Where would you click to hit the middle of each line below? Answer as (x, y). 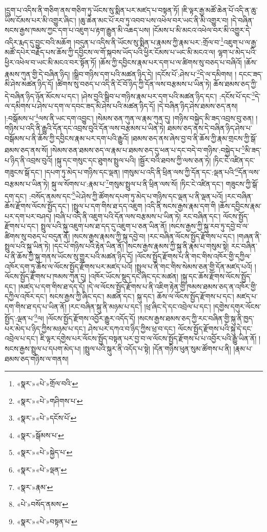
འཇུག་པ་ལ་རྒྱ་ (241, 42)
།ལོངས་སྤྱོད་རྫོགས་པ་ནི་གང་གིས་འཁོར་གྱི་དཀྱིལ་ (193, 256)
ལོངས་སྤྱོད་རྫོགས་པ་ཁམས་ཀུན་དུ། (46, 276)
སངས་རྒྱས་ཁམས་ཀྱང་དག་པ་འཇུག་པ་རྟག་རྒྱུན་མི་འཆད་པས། (78, 30)
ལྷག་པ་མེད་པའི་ (237, 52)
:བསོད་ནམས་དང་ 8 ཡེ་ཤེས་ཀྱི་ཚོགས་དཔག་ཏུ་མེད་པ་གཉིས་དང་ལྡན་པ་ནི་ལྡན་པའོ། (126, 195)
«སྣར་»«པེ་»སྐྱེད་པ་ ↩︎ (45, 452)
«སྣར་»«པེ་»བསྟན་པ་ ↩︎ (47, 521)
